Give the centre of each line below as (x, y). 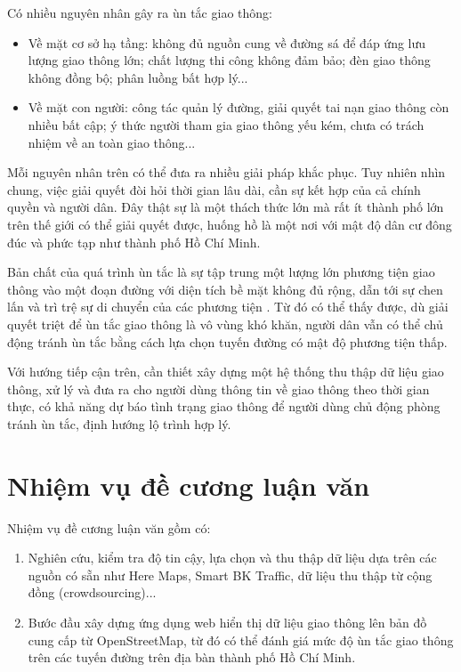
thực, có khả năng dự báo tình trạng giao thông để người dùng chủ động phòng (224, 406)
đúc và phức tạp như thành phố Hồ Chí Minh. (134, 242)
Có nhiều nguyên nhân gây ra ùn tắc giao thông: (140, 12)
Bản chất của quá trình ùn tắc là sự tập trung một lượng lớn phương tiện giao (221, 272)
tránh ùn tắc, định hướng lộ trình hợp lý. (119, 423)
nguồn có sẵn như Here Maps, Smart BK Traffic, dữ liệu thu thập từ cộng (230, 575)
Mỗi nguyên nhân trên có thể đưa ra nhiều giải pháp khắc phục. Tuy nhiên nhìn (226, 172)
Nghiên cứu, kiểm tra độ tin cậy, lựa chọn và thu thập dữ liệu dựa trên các (232, 558)
